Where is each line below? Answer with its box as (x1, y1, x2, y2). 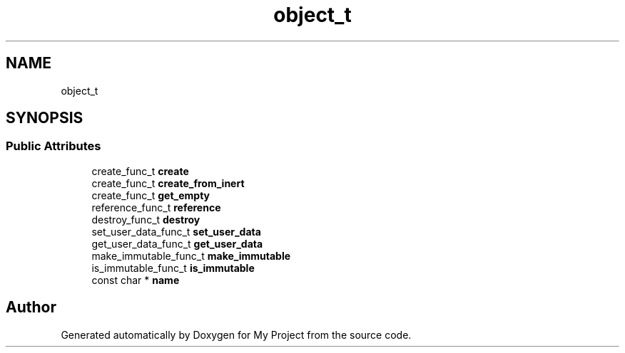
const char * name (91, 273, 180, 286)
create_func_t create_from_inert (91, 176, 245, 189)
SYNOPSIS (6, 109, 83, 127)
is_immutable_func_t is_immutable (91, 261, 255, 274)
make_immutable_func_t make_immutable (91, 249, 291, 262)
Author (6, 298, 56, 317)
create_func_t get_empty (91, 189, 210, 201)
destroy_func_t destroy (91, 213, 200, 226)
